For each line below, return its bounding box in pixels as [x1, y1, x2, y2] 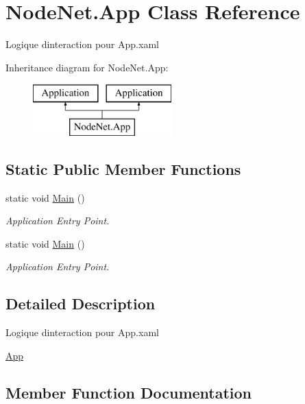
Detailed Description [5, 293, 156, 314]
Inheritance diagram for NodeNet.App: [5, 60, 169, 74]
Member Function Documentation [5, 381, 252, 403]
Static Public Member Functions [5, 158, 241, 179]
